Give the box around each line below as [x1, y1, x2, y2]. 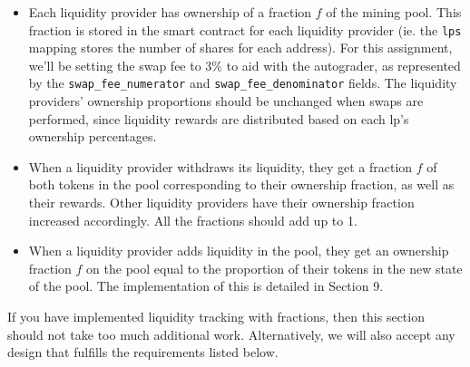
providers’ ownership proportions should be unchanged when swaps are [28, 92, 424, 111]
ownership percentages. [28, 127, 157, 146]
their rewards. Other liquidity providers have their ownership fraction [28, 193, 415, 212]
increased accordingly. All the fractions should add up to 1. [28, 210, 357, 229]
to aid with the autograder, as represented [226, 55, 461, 74]
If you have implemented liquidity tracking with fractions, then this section [7, 307, 425, 326]
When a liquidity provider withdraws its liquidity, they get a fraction [28, 157, 413, 176]
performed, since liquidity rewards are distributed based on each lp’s [28, 109, 409, 128]
